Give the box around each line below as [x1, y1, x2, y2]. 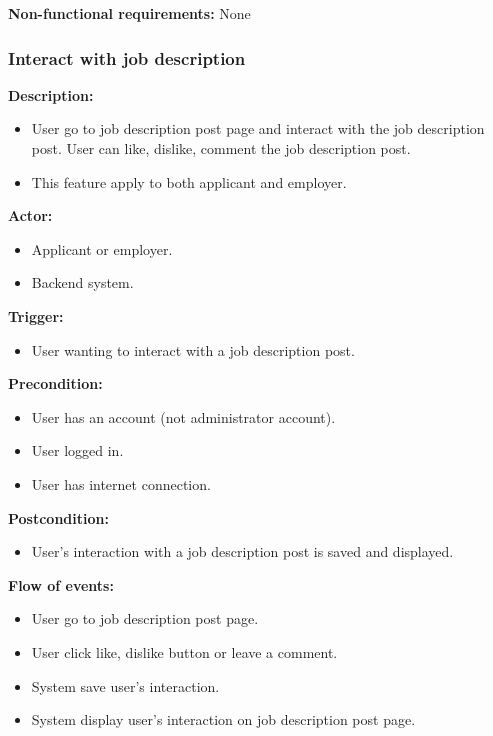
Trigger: [8, 305, 64, 326]
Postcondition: [8, 507, 109, 528]
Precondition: [8, 373, 103, 394]
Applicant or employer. [31, 238, 173, 259]
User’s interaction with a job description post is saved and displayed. [31, 541, 454, 562]
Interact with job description [8, 45, 246, 70]
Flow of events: [8, 574, 114, 595]
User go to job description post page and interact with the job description [31, 118, 485, 139]
